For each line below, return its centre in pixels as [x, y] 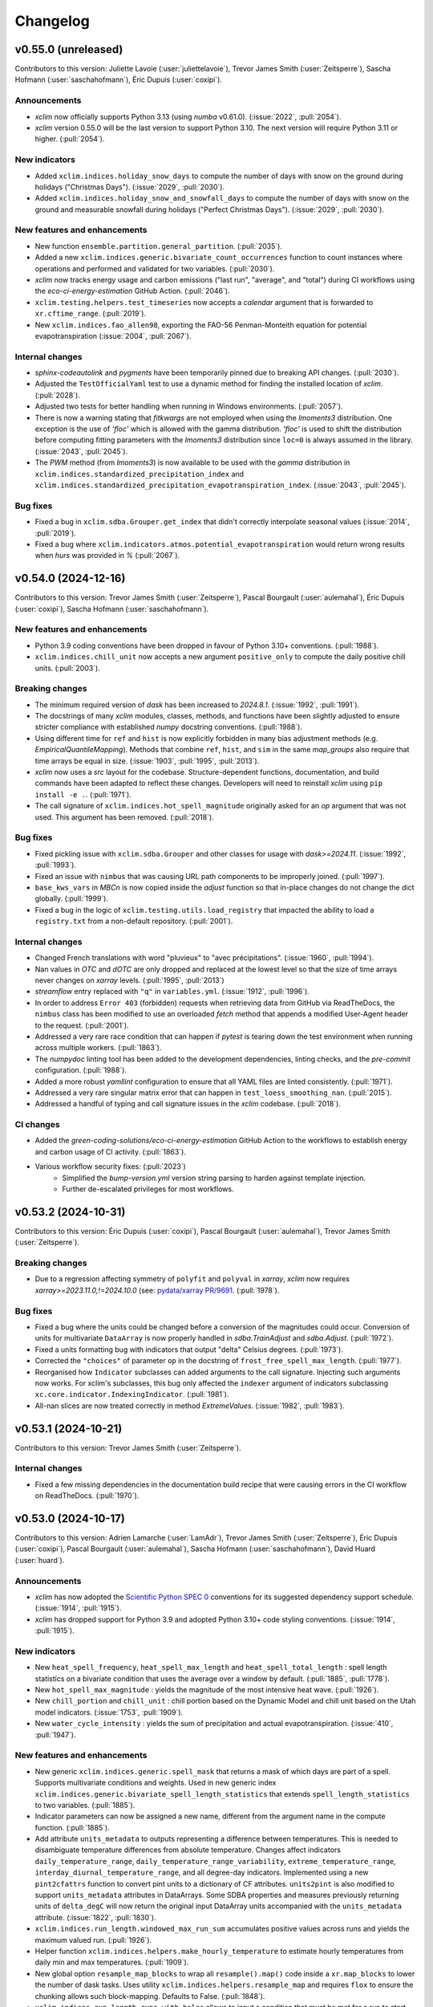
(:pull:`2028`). [57, 395]
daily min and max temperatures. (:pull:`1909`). [112, 1962]
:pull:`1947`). [55, 1735]
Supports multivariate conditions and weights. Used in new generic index [156, 1783]
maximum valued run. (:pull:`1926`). [93, 1940]
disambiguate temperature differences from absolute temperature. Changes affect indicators [188, 1850]
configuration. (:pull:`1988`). [81, 1070]
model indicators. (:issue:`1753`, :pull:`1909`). [109, 1712]
